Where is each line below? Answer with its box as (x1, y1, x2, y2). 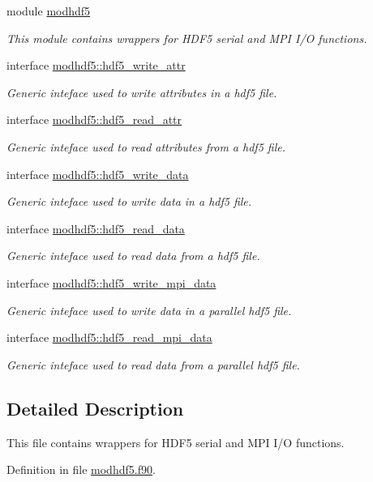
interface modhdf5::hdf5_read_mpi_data (6, 329, 212, 346)
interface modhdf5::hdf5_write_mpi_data (6, 274, 217, 291)
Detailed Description (6, 395, 184, 420)
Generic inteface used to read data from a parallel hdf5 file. (6, 356, 300, 373)
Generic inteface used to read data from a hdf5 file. (6, 247, 260, 264)
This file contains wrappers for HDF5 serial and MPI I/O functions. (6, 433, 345, 450)
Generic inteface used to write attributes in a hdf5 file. (6, 83, 277, 100)
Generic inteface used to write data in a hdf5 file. (6, 193, 252, 210)
